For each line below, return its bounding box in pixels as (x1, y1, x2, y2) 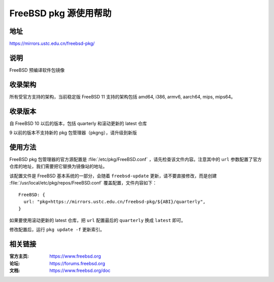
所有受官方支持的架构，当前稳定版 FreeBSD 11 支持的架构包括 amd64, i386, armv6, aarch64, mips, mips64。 (9, 93, 236, 100)
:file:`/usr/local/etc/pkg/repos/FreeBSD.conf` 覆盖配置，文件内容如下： (9, 180, 157, 186)
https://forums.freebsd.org (49, 260, 106, 266)
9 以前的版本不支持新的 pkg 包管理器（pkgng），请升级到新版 (9, 130, 137, 136)
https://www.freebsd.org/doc (49, 267, 111, 273)
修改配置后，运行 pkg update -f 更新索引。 (9, 227, 105, 233)
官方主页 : (9, 253, 29, 259)
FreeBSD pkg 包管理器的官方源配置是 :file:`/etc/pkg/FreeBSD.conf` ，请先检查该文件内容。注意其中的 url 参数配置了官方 (9, 156, 262, 163)
